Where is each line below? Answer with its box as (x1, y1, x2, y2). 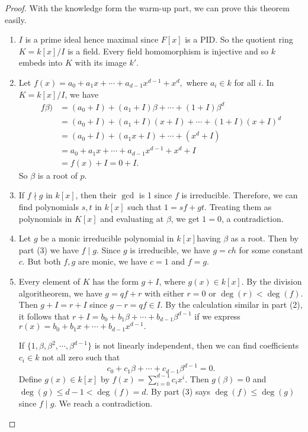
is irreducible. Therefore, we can (181, 189, 298, 201)
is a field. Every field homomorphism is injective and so (68, 44, 269, 57)
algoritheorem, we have (18, 286, 102, 299)
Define (18, 372, 42, 385)
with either (144, 286, 184, 299)
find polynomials (18, 201, 79, 213)
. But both (22, 255, 61, 267)
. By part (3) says (146, 385, 210, 398)
